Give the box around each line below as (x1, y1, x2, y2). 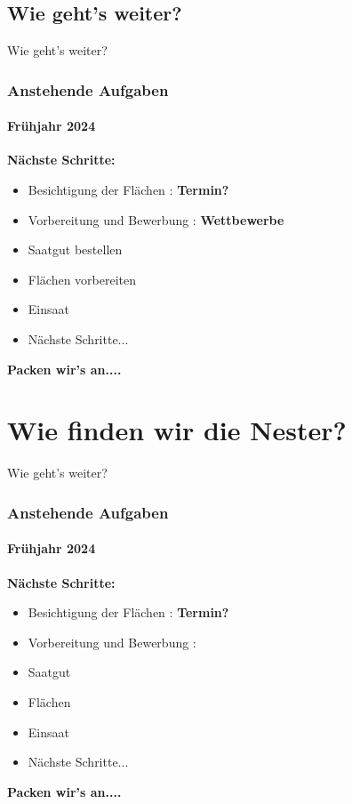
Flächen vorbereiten (28, 269, 137, 288)
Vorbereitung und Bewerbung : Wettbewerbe (28, 210, 284, 229)
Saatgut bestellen (28, 240, 123, 259)
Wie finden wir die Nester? (7, 412, 347, 448)
